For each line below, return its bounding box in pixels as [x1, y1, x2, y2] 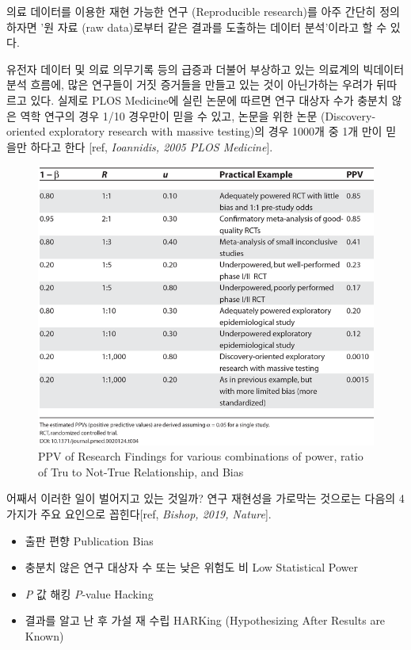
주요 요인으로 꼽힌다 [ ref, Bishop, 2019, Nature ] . [40, 506, 272, 522]
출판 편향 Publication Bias [25, 532, 154, 549]
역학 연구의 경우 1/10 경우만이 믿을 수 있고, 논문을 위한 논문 [20, 107, 318, 124]
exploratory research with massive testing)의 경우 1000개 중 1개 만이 [49, 123, 382, 140]
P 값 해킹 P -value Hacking [25, 585, 154, 602]
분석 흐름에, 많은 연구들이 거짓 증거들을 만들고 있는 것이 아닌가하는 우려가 [6, 76, 373, 93]
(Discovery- [320, 107, 376, 124]
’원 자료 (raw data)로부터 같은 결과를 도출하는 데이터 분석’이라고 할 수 [40, 18, 387, 35]
